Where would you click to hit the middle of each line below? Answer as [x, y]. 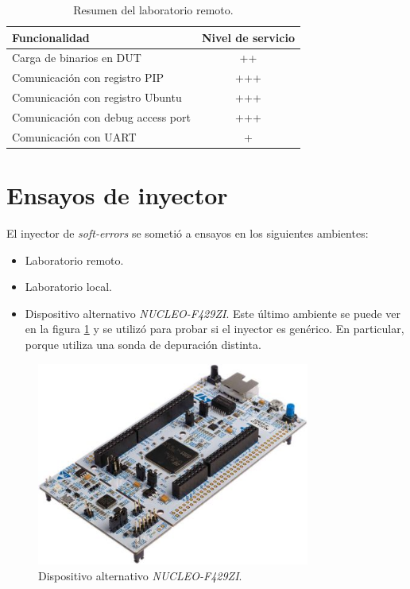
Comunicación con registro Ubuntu [97, 97]
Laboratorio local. [68, 287]
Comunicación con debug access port [101, 116]
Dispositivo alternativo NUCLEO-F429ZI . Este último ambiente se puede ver [213, 313]
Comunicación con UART [74, 136]
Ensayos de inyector [117, 195]
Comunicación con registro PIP [88, 77]
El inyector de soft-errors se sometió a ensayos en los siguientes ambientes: [188, 233]
